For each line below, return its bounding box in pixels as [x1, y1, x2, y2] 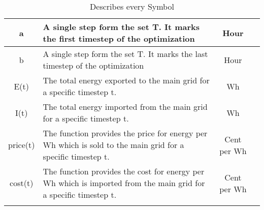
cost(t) [10, 177, 34, 189]
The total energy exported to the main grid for [43, 74, 210, 86]
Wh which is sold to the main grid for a [43, 139, 184, 151]
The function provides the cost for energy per [43, 165, 205, 177]
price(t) [8, 139, 35, 151]
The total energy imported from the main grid [43, 101, 208, 112]
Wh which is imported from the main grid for [43, 177, 205, 189]
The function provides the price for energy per [43, 127, 208, 139]
